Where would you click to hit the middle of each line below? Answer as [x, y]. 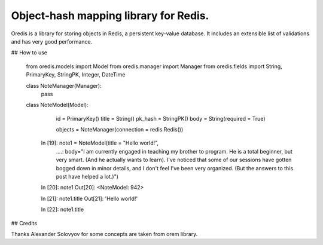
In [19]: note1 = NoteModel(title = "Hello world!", [100, 143]
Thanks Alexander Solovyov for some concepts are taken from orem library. [104, 234]
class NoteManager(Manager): [64, 85]
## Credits [24, 223]
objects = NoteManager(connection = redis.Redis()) [120, 130]
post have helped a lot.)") [87, 177]
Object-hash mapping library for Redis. [110, 16]
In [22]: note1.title [62, 210]
